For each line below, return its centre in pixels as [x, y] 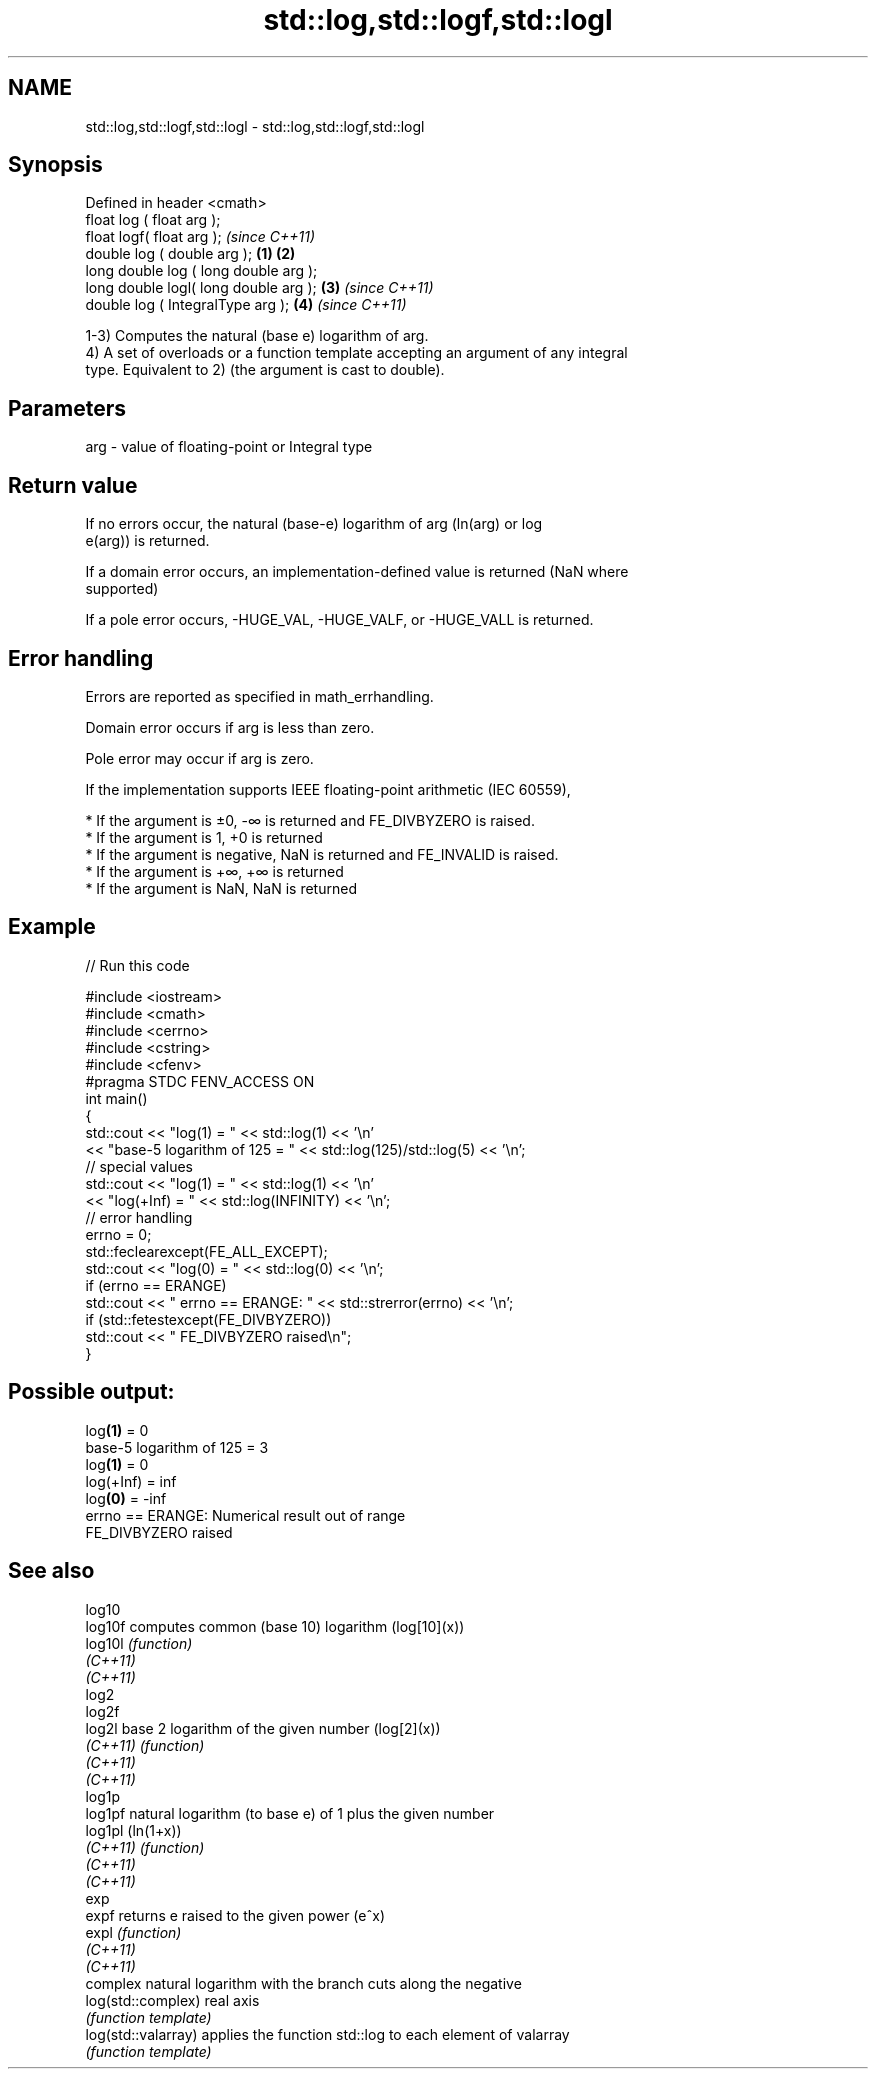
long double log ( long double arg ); [201, 271]
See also [51, 1571]
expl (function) [133, 1932]
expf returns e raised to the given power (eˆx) [235, 1915]
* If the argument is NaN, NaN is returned [221, 888]
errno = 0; [118, 1234]
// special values [139, 1166]
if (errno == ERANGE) [156, 1285]
